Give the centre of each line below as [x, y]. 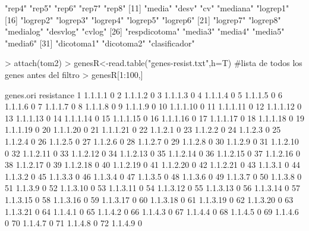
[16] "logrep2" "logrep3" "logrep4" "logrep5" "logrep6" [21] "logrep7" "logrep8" [143, 19]
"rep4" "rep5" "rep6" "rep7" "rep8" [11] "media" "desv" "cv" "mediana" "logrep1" [147, 8]
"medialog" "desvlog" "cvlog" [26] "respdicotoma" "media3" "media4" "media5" [145, 31]
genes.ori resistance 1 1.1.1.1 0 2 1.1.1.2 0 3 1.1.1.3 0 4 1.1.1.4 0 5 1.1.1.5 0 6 [144, 94]
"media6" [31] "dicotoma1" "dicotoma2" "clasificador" [100, 43]
